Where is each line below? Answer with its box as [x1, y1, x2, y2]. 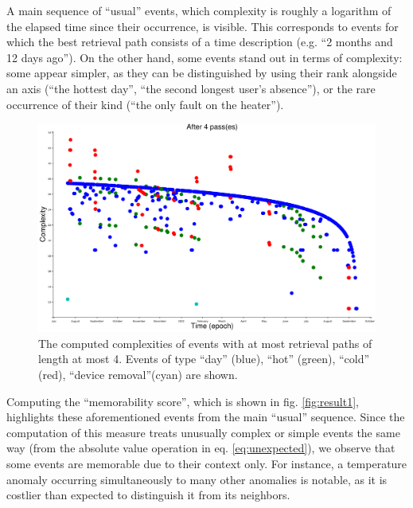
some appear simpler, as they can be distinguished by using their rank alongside [6, 64, 397, 81]
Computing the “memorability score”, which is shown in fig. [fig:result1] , [6, 393, 360, 409]
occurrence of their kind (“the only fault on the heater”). [6, 96, 284, 112]
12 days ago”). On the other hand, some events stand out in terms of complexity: [6, 49, 403, 65]
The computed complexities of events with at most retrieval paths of [38, 334, 372, 351]
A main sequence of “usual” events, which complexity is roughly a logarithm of [6, 2, 392, 18]
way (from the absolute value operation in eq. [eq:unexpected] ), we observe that [6, 440, 395, 456]
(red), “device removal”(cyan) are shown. [38, 366, 238, 383]
